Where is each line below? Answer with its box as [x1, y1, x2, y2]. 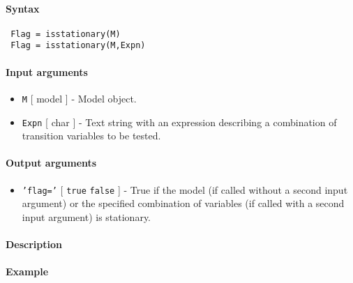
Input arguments [6, 64, 88, 79]
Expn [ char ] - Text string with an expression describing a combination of [22, 114, 337, 129]
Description [6, 237, 63, 252]
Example [6, 264, 49, 279]
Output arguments [6, 155, 97, 170]
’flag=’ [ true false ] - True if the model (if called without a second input [22, 182, 348, 197]
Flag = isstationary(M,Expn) [10, 40, 146, 51]
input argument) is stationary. [22, 209, 151, 224]
